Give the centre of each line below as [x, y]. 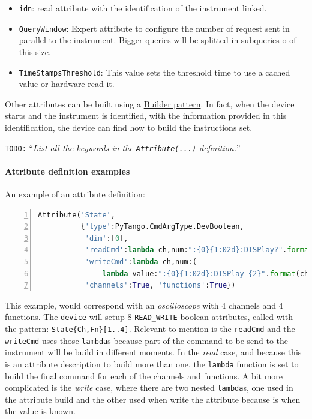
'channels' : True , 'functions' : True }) [160, 285]
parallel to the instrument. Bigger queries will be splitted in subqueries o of [157, 40]
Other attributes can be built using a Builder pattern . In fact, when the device [150, 104]
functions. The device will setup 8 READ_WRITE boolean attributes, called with [149, 317]
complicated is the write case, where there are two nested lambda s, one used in [149, 387]
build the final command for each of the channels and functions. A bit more [144, 375]
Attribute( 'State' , [76, 215]
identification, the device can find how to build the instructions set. [129, 127]
